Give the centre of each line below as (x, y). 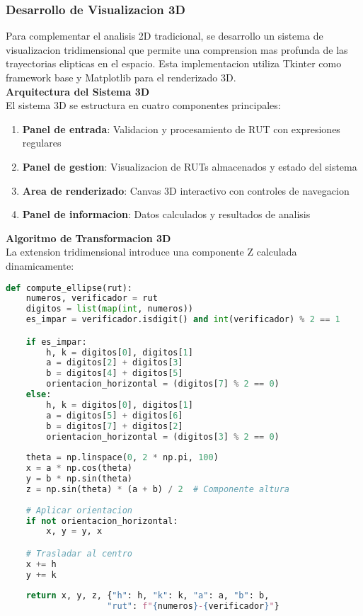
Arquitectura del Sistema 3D (78, 91)
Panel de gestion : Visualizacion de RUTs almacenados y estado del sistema (190, 166)
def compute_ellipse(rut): (69, 288)
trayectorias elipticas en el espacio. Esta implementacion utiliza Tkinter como (174, 63)
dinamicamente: (40, 265)
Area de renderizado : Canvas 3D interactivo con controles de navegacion (186, 190)
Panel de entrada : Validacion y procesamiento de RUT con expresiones (181, 129)
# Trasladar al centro (79, 553)
